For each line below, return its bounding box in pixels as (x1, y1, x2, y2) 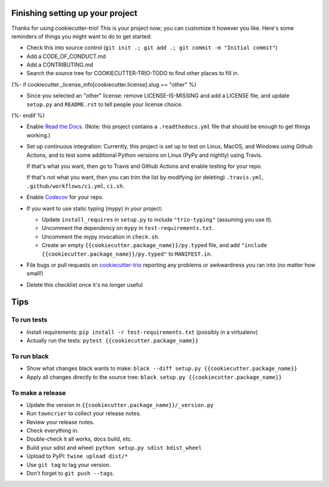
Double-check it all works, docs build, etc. (26, 435, 133, 442)
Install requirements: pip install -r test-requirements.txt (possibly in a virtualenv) (26, 328, 258, 336)
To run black (11, 352, 49, 360)
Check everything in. (26, 427, 79, 435)
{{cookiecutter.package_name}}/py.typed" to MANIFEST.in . (41, 250, 213, 258)
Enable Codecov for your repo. (26, 193, 104, 201)
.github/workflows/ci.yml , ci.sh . (26, 182, 125, 189)
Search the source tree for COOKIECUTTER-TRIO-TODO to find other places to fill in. (26, 70, 239, 77)
